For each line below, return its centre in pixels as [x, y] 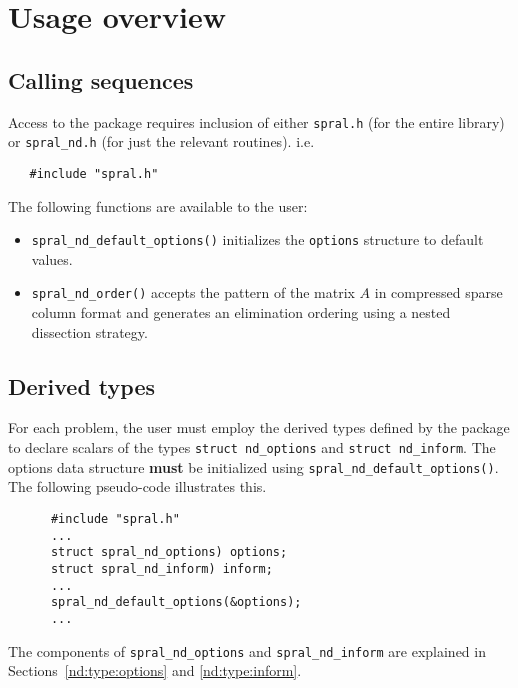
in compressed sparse [438, 292]
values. [52, 258]
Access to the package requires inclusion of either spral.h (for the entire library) [256, 121]
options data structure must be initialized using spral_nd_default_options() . [253, 466]
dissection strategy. [89, 331]
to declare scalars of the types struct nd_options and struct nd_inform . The [252, 447]
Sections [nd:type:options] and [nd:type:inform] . [155, 670]
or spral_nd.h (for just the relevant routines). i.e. [161, 141]
